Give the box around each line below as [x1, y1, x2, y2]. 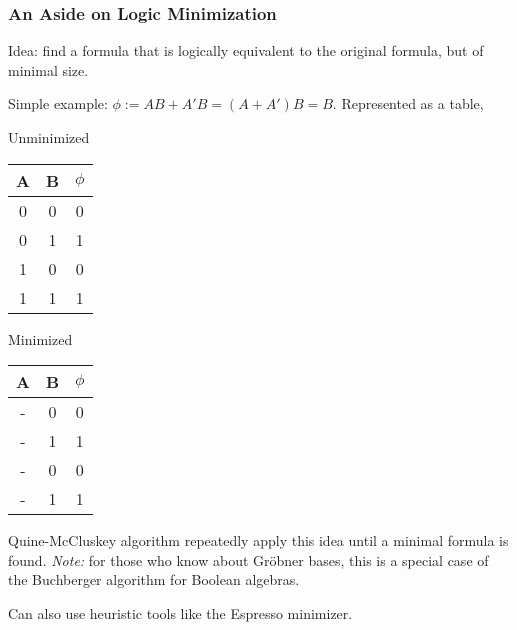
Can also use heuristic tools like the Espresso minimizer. [8, 602, 353, 623]
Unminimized [8, 127, 90, 147]
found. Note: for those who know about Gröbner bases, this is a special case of [8, 549, 489, 570]
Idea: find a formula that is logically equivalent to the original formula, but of [8, 40, 484, 61]
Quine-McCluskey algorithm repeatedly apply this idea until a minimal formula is [8, 530, 509, 551]
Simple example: [8, 93, 108, 114]
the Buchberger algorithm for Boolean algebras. [8, 569, 300, 590]
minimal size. [8, 59, 89, 80]
